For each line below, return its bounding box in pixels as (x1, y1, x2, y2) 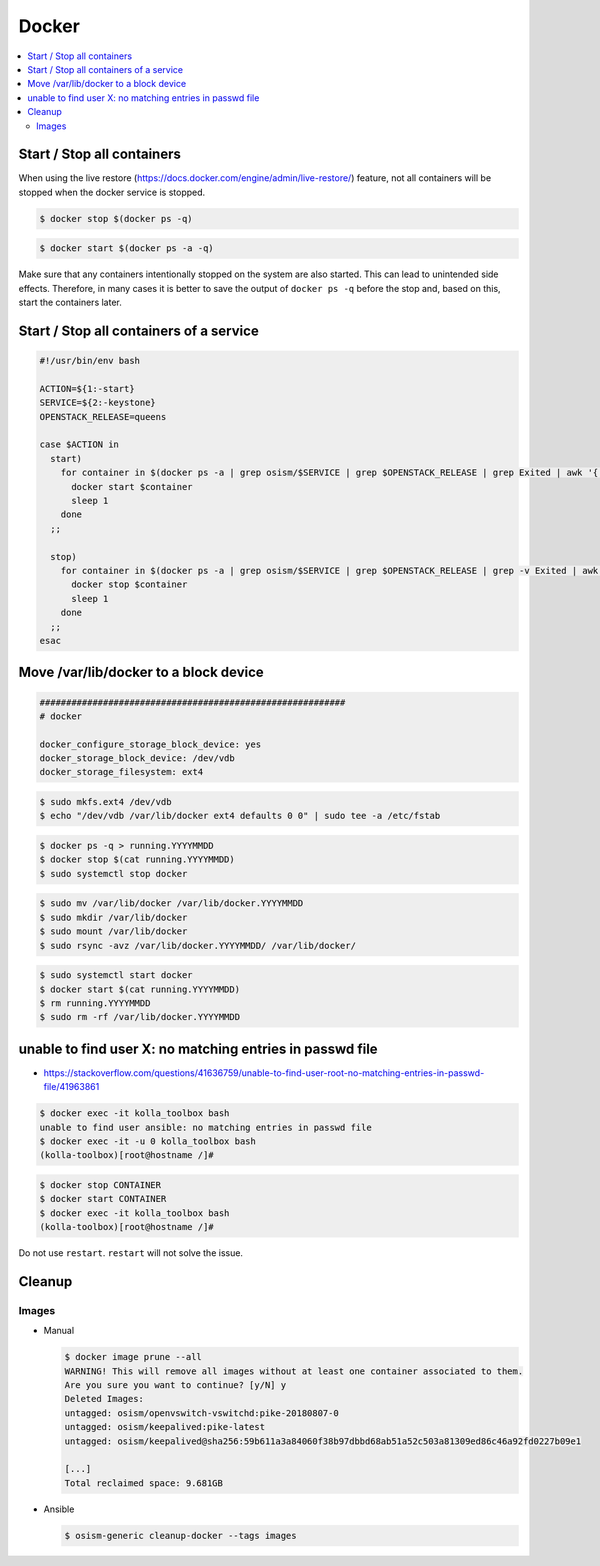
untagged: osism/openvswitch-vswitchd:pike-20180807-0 (64, 1407, 339, 1419)
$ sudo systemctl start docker (39, 970, 194, 981)
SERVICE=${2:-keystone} (39, 397, 157, 409)
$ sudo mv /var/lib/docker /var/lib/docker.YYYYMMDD (39, 898, 304, 909)
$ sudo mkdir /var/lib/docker (39, 911, 188, 923)
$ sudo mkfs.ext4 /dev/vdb (39, 796, 172, 808)
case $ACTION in (39, 439, 120, 450)
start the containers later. (18, 296, 122, 309)
